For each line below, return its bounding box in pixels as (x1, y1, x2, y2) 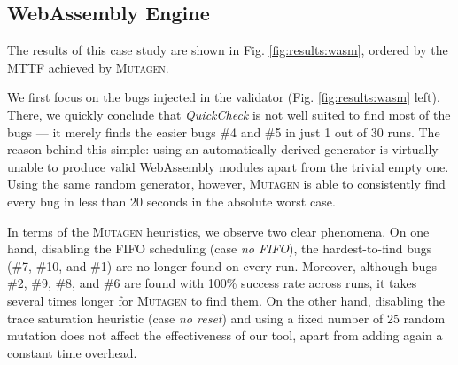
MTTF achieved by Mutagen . (7, 58, 169, 76)
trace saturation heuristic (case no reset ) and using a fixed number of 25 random (7, 308, 446, 327)
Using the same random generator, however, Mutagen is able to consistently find (7, 175, 446, 193)
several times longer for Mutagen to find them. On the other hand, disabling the (7, 291, 446, 309)
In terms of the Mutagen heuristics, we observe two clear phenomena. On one (7, 221, 430, 240)
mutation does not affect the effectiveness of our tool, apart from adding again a (7, 326, 443, 345)
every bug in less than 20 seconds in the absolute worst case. (7, 191, 336, 210)
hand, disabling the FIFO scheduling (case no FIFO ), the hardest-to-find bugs (7, 239, 432, 258)
